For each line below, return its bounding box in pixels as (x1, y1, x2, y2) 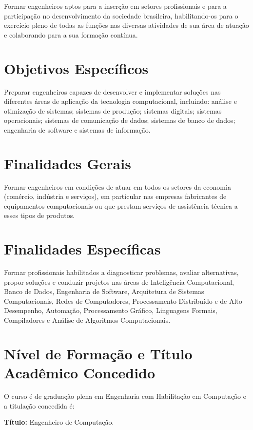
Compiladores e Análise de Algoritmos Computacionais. (4, 315, 171, 325)
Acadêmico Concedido (4, 363, 156, 383)
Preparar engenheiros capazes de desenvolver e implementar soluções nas (4, 86, 221, 97)
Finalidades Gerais (4, 153, 131, 173)
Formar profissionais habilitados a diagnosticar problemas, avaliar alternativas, (4, 267, 239, 277)
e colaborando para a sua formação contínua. (4, 29, 138, 39)
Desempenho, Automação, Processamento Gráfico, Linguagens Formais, (4, 305, 217, 315)
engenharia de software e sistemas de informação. (4, 124, 151, 135)
